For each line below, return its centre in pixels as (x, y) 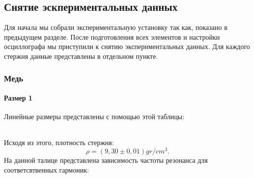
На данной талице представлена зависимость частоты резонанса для (106, 160)
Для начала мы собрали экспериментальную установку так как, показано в (116, 27)
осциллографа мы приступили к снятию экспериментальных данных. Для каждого (127, 46)
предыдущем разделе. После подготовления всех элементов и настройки (112, 37)
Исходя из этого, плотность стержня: (59, 142)
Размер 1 (18, 98)
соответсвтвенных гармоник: (46, 169)
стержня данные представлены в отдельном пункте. (81, 56)
